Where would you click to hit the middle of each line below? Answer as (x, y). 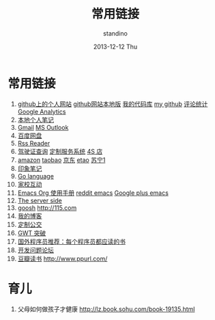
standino (115, 33)
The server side (40, 200)
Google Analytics (42, 111)
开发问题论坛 (35, 250)
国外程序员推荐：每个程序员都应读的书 (71, 241)
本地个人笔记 (35, 120)
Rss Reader (34, 143)
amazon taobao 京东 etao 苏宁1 (61, 160)
